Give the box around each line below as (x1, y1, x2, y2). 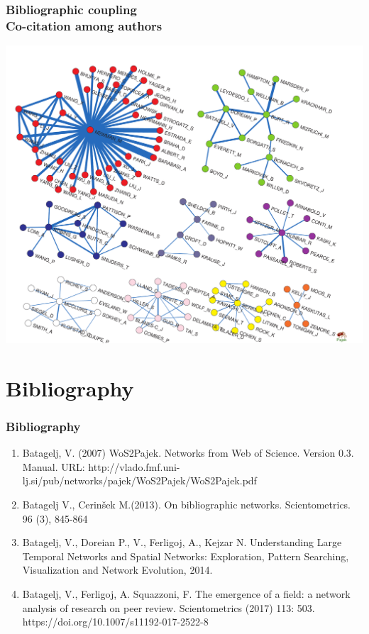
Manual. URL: (22, 459, 85, 474)
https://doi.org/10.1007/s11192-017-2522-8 (22, 614, 209, 629)
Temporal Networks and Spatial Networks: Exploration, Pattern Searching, (22, 548, 349, 563)
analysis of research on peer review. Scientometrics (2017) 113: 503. (22, 600, 315, 615)
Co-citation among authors (6, 16, 163, 34)
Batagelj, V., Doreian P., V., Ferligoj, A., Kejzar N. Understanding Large (22, 535, 342, 550)
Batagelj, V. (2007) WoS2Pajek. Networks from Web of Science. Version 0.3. (22, 445, 354, 460)
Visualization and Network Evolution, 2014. (22, 562, 213, 577)
